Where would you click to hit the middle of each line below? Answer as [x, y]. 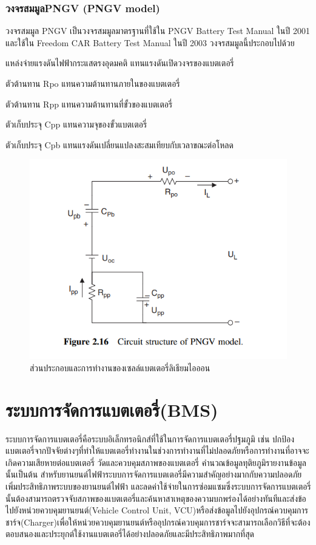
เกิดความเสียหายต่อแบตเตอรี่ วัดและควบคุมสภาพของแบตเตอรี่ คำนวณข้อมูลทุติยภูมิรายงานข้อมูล [156, 462]
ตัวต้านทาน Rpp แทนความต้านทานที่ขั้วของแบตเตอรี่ [89, 104]
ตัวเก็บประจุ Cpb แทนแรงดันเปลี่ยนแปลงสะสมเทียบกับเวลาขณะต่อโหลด [119, 144]
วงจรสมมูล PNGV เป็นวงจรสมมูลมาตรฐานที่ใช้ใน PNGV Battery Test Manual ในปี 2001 [158, 31]
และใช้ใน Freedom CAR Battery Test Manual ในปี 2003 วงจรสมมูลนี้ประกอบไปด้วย [150, 42]
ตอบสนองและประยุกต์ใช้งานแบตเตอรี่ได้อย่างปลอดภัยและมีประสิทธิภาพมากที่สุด [130, 534]
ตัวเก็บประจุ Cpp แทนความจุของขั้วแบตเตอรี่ [76, 124]
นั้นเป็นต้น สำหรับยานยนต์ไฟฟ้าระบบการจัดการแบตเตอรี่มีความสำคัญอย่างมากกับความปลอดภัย [154, 474]
